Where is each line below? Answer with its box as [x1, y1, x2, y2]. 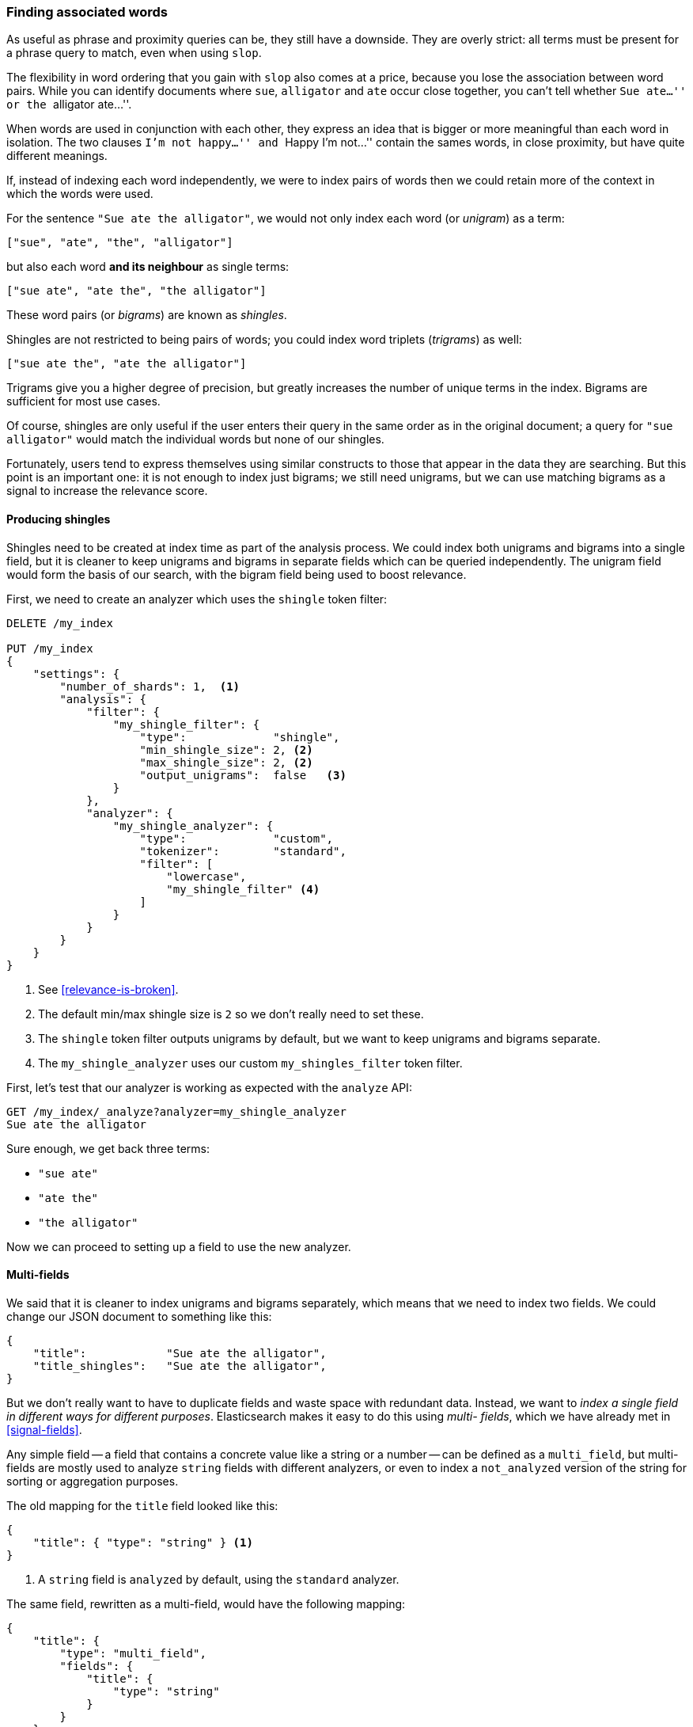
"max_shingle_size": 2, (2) [139, 755, 313, 769]
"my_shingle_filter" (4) [166, 882, 320, 896]
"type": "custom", [139, 831, 334, 845]
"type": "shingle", [139, 730, 340, 744]
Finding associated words [6, 4, 168, 20]
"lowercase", [166, 869, 247, 883]
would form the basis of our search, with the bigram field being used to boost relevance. [6, 567, 467, 581]
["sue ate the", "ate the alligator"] [6, 357, 247, 371]
